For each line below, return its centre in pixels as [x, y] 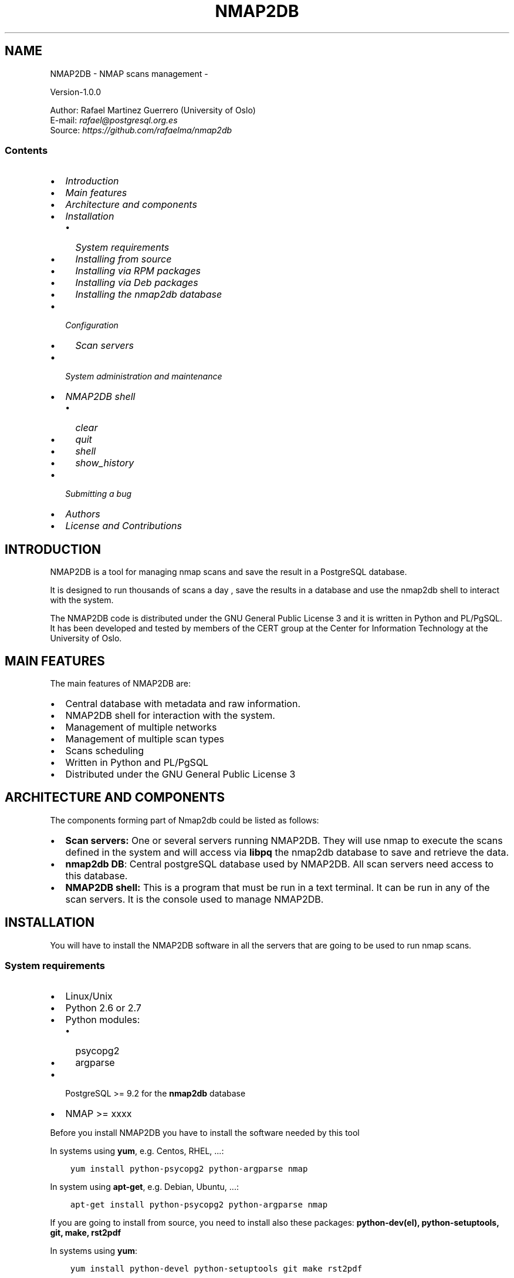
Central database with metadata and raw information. [183, 704]
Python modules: [103, 1020]
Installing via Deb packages [137, 283]
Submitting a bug [99, 494]
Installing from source [124, 259]
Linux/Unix [89, 996]
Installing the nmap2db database [149, 295]
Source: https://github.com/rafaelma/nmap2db [141, 130]
